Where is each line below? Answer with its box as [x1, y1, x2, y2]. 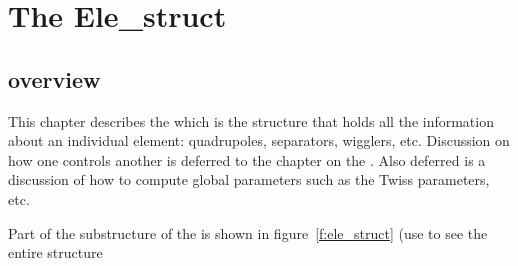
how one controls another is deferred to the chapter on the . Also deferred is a [8, 149, 486, 170]
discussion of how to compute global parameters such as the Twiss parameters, [8, 169, 490, 190]
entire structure [8, 242, 103, 263]
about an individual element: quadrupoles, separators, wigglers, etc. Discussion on [8, 130, 510, 151]
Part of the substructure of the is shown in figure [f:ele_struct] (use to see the [8, 222, 488, 243]
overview [8, 63, 101, 94]
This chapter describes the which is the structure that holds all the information [8, 110, 494, 131]
